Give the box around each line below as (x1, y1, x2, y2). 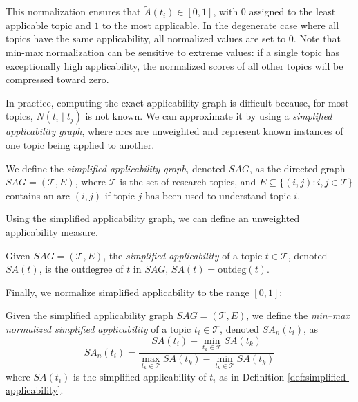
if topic (104, 188, 135, 202)
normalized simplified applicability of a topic (6, 321, 191, 336)
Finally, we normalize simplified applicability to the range (6, 284, 249, 299)
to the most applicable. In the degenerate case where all (102, 17, 339, 32)
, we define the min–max (246, 308, 350, 322)
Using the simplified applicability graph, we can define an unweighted (6, 211, 300, 226)
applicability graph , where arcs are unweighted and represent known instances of (6, 124, 343, 138)
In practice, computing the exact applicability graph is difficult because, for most (6, 95, 349, 109)
